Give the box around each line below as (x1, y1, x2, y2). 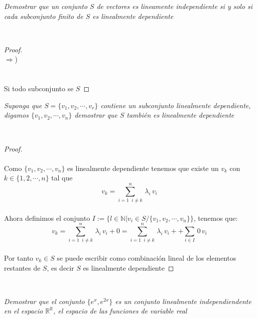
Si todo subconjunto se (4, 83, 74, 94)
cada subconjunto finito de (4, 10, 83, 21)
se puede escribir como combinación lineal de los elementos (57, 252, 236, 263)
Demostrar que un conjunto (4, 1, 88, 11)
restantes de (4, 262, 40, 273)
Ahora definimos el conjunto (4, 212, 90, 223)
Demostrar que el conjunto (4, 296, 85, 306)
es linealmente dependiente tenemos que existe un (67, 162, 219, 173)
